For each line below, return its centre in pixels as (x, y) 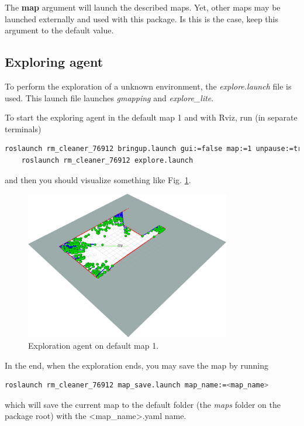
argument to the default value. (59, 30)
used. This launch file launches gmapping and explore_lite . (109, 97)
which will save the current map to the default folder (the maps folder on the (143, 404)
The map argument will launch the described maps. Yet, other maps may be (143, 7)
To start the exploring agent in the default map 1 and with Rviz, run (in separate (151, 117)
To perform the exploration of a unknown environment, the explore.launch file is (148, 86)
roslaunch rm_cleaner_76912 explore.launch (107, 160)
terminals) (23, 128)
